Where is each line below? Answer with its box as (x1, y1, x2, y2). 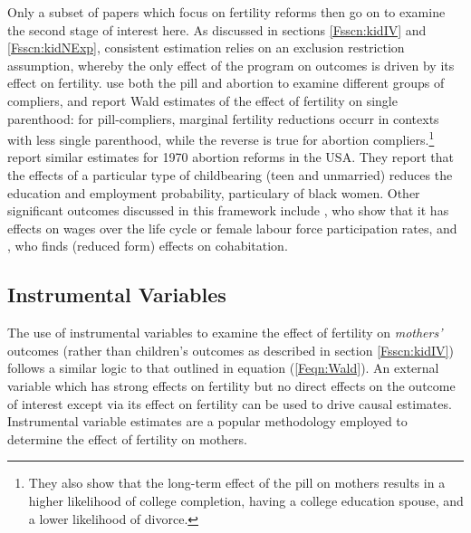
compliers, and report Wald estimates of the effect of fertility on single (7, 90, 398, 109)
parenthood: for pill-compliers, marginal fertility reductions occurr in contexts (7, 109, 439, 128)
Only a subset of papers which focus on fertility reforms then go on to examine (7, 3, 446, 21)
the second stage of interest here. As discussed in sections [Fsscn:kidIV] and (7, 20, 427, 39)
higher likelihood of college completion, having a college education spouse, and (28, 490, 464, 509)
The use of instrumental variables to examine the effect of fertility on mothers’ (7, 323, 443, 342)
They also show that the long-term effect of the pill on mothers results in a (28, 473, 446, 492)
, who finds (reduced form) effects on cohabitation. (7, 236, 288, 255)
